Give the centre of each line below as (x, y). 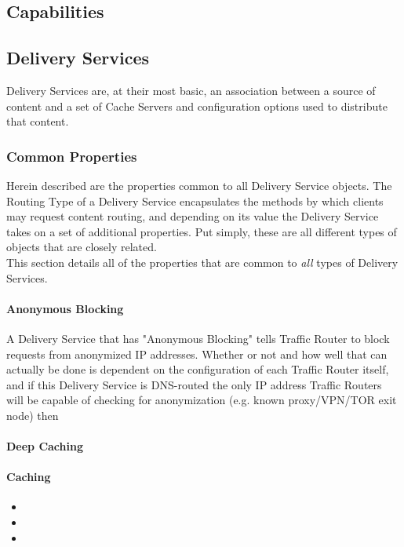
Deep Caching (45, 446)
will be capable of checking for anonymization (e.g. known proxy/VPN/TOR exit (202, 400)
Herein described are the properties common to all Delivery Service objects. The (199, 185)
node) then (33, 415)
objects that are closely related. (82, 247)
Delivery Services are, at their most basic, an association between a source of (191, 90)
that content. (38, 121)
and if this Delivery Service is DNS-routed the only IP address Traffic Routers (194, 384)
